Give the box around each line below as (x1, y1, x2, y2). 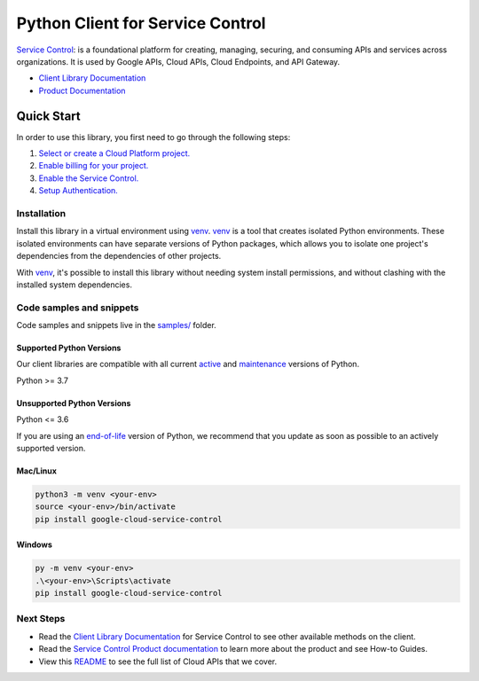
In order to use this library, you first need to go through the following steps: (16, 131, 291, 142)
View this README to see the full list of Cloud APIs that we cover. (38, 656, 278, 667)
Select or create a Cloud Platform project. (38, 148, 191, 159)
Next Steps (16, 613, 66, 625)
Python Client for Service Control (16, 13, 266, 33)
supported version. (16, 442, 86, 453)
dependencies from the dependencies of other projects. (16, 251, 222, 262)
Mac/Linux (16, 466, 58, 476)
